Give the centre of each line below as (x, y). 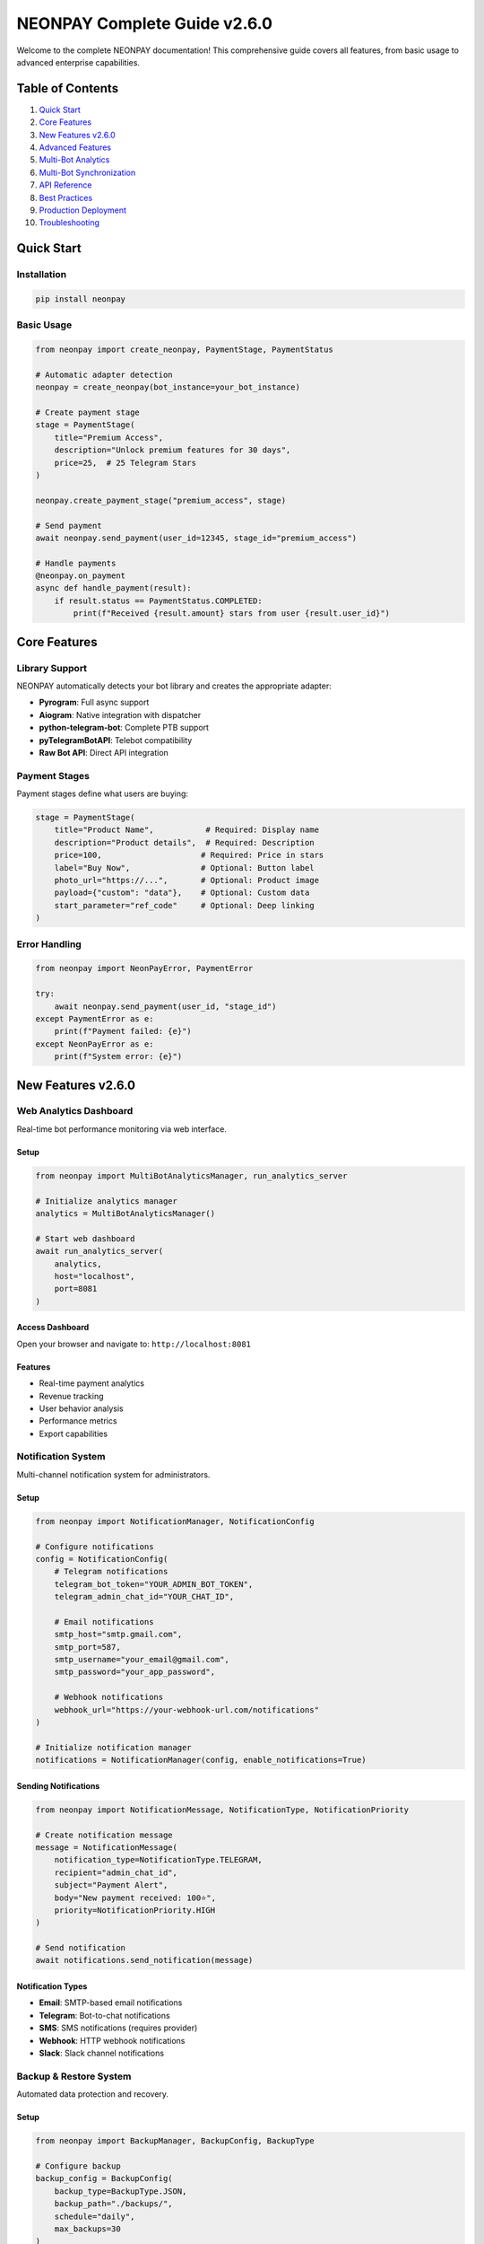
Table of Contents (68, 88)
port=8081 (76, 1289)
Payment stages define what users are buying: (102, 793)
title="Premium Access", (109, 437)
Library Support (52, 668)
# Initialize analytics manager (107, 1201)
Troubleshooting (69, 223)
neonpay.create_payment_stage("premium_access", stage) (161, 500)
